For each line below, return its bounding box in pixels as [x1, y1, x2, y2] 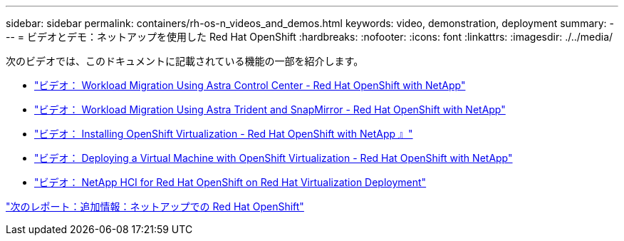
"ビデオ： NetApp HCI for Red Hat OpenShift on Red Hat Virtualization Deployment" [34, 176, 427, 188]
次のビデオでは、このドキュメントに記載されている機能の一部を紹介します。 [6, 55, 364, 67]
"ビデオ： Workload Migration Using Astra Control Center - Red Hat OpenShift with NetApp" [34, 79, 466, 91]
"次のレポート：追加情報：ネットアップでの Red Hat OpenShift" [6, 200, 304, 212]
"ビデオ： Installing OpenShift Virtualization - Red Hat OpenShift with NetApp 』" [34, 128, 413, 140]
